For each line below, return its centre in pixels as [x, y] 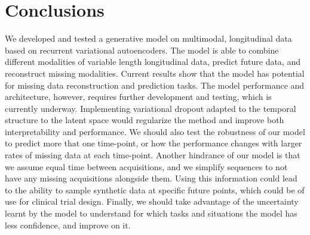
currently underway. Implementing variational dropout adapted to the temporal [151, 108]
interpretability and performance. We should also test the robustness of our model [155, 131]
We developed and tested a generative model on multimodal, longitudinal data [148, 38]
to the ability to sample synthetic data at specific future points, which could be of [155, 189]
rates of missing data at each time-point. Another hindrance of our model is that [153, 155]
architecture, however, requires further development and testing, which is [138, 97]
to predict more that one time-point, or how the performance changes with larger [154, 143]
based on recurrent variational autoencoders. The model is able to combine [142, 50]
